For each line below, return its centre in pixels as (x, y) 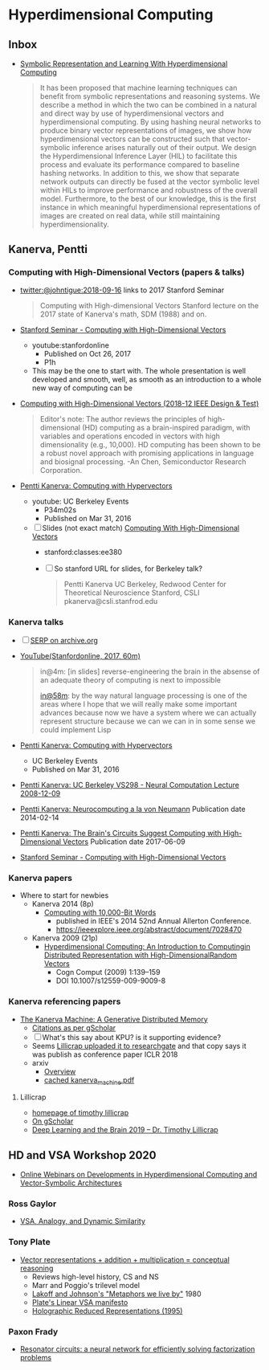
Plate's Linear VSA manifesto (80, 1302)
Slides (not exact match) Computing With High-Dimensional (141, 528)
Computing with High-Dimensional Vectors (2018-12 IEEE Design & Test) (139, 403)
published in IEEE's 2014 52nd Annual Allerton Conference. (153, 921)
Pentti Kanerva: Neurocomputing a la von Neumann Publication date (133, 809)
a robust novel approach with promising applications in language (147, 453)
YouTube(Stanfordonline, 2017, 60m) (80, 655)
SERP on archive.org (64, 640)
